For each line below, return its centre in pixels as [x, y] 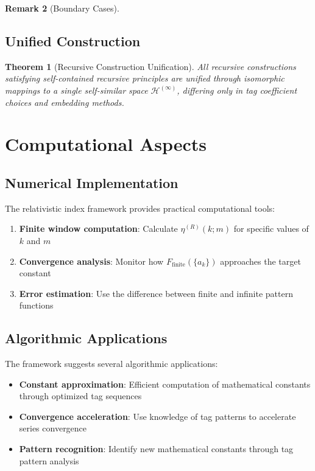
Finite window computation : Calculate [98, 229]
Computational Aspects [106, 144]
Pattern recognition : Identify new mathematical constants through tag [156, 449]
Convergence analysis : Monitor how [91, 261]
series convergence [53, 428]
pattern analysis [49, 460]
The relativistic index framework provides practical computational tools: [140, 208]
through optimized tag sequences [80, 396]
